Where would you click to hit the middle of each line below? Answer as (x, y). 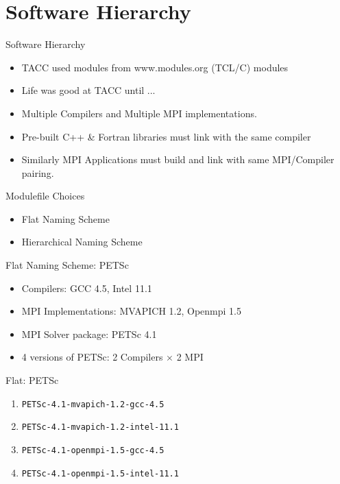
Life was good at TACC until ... (88, 90)
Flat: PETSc (32, 380)
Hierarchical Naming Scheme (82, 242)
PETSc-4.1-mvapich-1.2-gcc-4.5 (93, 404)
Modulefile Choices (45, 196)
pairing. (38, 172)
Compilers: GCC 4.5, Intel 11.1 (87, 288)
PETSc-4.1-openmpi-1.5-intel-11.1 (100, 473)
